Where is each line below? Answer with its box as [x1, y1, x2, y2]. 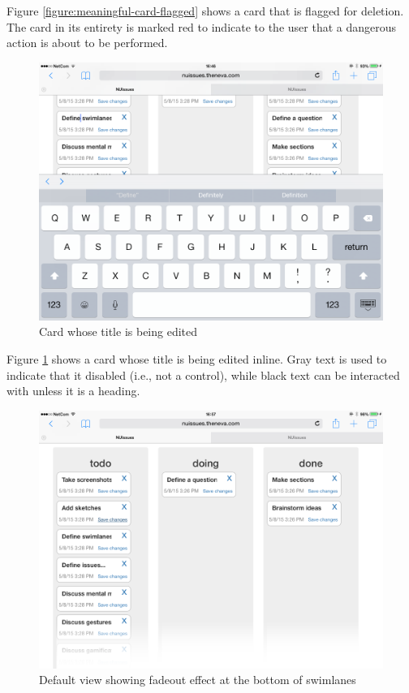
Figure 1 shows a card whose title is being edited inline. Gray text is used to [6, 350, 387, 367]
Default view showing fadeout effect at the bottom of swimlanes [39, 671, 356, 688]
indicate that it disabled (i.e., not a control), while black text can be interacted [6, 366, 400, 383]
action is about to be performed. [6, 34, 168, 51]
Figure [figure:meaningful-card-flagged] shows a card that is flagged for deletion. [6, 2, 404, 19]
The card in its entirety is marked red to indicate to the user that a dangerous [6, 18, 397, 35]
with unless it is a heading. [6, 382, 140, 399]
